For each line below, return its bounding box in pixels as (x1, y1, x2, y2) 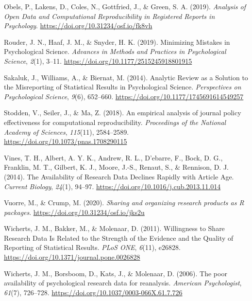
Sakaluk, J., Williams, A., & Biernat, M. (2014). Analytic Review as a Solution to (4, 72, 248, 82)
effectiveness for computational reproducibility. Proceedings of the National (4, 117, 226, 127)
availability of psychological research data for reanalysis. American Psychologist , (4, 278, 242, 288)
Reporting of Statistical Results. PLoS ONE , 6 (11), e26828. (4, 242, 181, 252)
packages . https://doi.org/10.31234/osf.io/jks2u (4, 207, 145, 217)
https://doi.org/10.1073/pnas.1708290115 (4, 136, 127, 146)
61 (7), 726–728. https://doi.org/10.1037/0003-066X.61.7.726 (4, 287, 183, 297)
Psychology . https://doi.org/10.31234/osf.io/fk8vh (4, 20, 152, 31)
